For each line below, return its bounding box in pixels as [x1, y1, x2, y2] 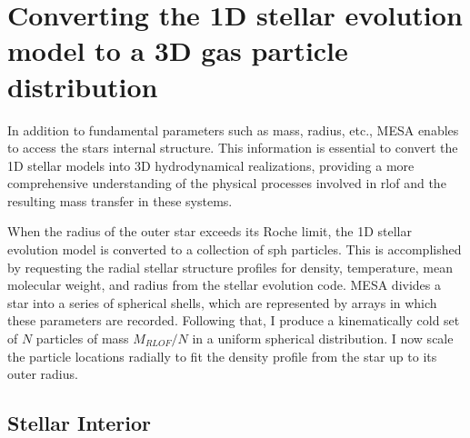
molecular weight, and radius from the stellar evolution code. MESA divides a [7, 275, 441, 294]
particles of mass [35, 329, 129, 348]
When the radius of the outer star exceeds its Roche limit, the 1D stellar [7, 222, 413, 241]
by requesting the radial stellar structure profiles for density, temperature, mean [7, 257, 453, 276]
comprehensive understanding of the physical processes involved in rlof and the [7, 174, 446, 193]
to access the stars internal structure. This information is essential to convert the [7, 138, 458, 157]
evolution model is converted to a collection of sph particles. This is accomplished [7, 240, 462, 259]
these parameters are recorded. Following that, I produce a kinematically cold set [7, 311, 460, 330]
